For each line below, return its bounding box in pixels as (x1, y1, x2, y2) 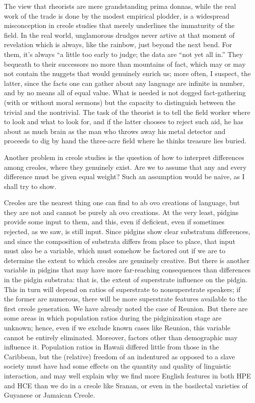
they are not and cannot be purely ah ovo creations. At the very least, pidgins (4, 207, 239, 217)
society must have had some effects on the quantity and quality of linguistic (4, 361, 231, 371)
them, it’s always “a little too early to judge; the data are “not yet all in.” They (4, 49, 243, 59)
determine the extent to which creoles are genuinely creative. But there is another (4, 255, 250, 265)
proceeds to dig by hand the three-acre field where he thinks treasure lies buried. (4, 135, 247, 146)
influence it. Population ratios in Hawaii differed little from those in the (4, 342, 219, 352)
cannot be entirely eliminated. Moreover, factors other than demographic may (4, 332, 238, 342)
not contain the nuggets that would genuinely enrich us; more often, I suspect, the (4, 68, 251, 79)
